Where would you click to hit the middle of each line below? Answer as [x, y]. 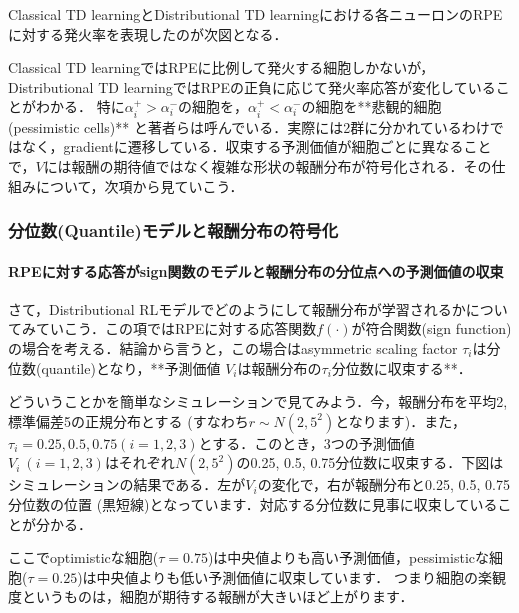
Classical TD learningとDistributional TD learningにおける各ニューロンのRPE [255, 14]
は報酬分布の [279, 367]
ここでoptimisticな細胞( [83, 557]
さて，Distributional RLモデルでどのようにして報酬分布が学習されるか [237, 308]
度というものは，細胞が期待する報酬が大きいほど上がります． [211, 596]
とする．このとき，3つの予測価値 [306, 442]
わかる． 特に [80, 106]
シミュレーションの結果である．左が [127, 484]
